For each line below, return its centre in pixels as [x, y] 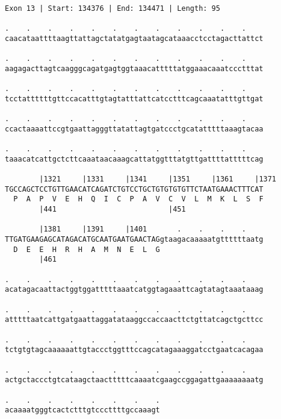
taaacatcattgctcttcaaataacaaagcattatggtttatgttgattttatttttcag [134, 159]
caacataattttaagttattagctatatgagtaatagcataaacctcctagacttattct [134, 38]
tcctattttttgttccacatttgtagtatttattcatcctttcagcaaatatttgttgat [134, 99]
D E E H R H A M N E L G [87, 249]
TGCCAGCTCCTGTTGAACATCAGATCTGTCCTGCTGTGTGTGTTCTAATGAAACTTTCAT [134, 189]
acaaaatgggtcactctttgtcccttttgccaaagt [82, 410]
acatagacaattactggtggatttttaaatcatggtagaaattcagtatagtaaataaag [134, 290]
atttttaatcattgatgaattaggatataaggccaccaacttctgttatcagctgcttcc [134, 320]
